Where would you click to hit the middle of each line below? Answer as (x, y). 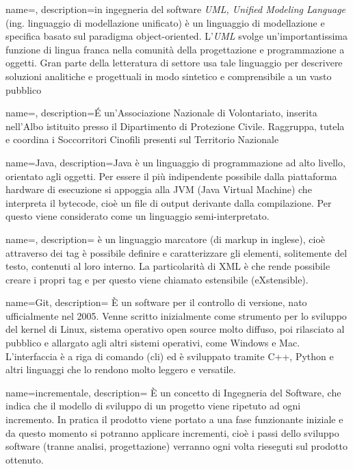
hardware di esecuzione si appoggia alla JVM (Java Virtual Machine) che (159, 189)
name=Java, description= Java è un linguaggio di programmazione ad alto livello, (175, 162)
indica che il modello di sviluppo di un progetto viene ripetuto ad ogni (153, 406)
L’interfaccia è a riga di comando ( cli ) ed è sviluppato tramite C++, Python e (170, 356)
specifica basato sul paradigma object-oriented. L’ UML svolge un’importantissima (176, 36)
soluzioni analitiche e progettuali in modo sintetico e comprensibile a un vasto (169, 76)
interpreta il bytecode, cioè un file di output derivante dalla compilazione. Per (169, 202)
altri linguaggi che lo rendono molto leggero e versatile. (121, 369)
